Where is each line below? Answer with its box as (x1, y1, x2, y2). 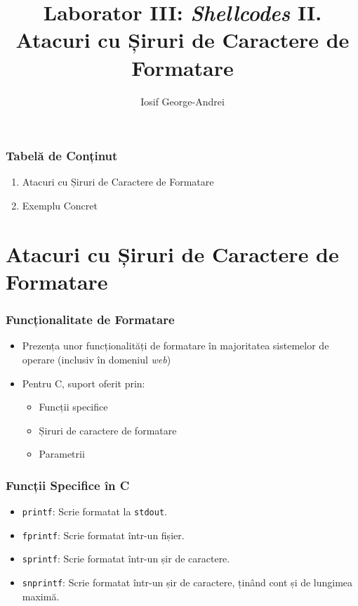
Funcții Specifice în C (6, 476, 130, 494)
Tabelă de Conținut (6, 147, 118, 165)
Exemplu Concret (22, 198, 98, 212)
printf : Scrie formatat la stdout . (22, 504, 167, 519)
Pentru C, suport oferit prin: (22, 375, 145, 390)
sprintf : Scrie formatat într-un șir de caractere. (22, 551, 230, 566)
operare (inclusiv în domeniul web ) (22, 352, 171, 366)
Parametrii (39, 446, 85, 461)
